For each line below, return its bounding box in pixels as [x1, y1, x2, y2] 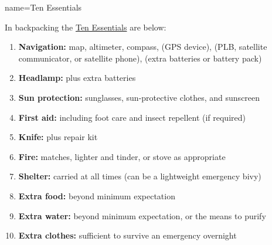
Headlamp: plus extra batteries [18, 72, 136, 84]
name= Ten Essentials [5, 1, 82, 13]
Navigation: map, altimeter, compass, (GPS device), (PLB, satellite [18, 40, 267, 53]
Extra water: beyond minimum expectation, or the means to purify [18, 209, 266, 222]
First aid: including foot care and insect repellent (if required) [18, 111, 246, 123]
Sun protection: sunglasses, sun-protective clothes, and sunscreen [18, 91, 260, 103]
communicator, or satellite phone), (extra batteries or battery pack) [18, 52, 262, 64]
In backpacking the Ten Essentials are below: [5, 21, 166, 33]
